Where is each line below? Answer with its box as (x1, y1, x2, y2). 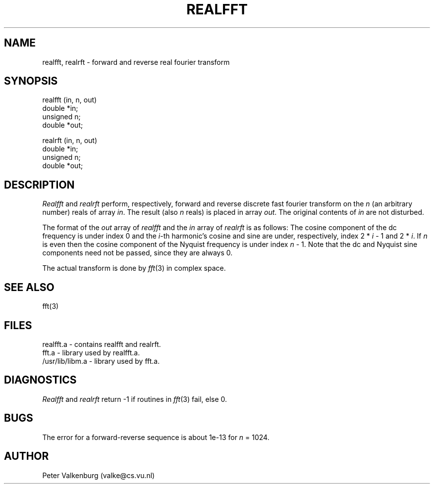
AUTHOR (4, 450, 49, 463)
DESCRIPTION (4, 178, 75, 191)
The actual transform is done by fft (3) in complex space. (42, 264, 226, 273)
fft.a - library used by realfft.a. (42, 348, 140, 357)
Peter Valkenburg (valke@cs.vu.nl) (42, 471, 155, 480)
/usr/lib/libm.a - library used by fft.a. (42, 356, 160, 365)
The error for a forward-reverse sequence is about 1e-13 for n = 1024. (42, 433, 270, 441)
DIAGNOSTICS (4, 374, 77, 387)
